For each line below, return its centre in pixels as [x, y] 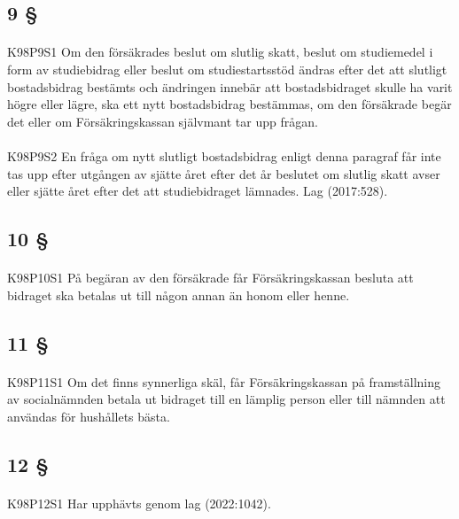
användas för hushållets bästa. [89, 416]
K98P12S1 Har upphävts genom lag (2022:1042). [139, 503]
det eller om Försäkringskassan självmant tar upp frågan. [163, 121]
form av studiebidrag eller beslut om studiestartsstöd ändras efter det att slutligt [227, 69]
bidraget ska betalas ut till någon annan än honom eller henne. [179, 294]
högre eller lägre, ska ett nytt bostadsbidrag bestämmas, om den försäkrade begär [229, 104]
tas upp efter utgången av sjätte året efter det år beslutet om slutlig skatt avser [224, 173]
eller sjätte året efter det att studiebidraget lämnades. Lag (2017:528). [198, 191]
